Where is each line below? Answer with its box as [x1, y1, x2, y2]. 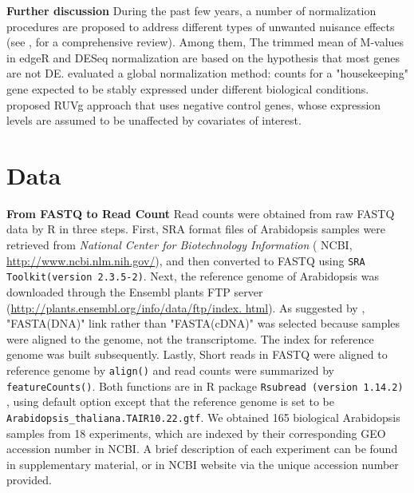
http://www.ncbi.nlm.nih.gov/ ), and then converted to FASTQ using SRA [6, 252, 365, 268]
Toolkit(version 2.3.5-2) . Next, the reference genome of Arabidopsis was [6, 268, 379, 284]
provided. [6, 471, 52, 488]
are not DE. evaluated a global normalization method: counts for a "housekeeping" [6, 65, 408, 82]
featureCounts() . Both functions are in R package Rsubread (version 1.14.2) [6, 377, 404, 394]
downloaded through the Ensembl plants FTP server [6, 283, 263, 300]
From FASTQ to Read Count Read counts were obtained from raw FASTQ [6, 205, 395, 221]
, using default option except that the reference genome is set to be [6, 393, 334, 410]
